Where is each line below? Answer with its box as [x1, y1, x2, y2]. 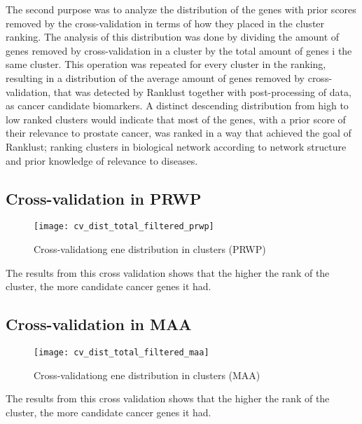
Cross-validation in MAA [6, 313, 192, 335]
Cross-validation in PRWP [6, 187, 202, 209]
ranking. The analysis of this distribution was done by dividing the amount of [6, 29, 340, 44]
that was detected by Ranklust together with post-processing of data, [53, 84, 351, 99]
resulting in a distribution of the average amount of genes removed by [6, 70, 305, 85]
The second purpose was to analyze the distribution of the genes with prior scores [6, 2, 356, 16]
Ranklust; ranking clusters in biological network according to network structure [6, 139, 347, 153]
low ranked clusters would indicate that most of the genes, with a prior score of [6, 111, 346, 126]
